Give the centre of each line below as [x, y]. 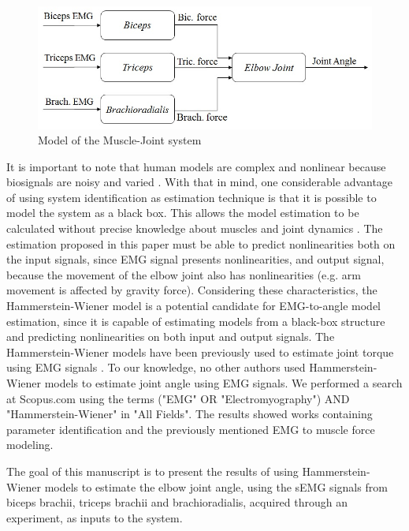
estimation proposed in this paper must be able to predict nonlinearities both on [201, 243]
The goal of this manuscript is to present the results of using [152, 471]
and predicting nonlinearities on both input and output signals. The [171, 337]
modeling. [30, 445]
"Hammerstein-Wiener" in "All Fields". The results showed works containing [190, 414]
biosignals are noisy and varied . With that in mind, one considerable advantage [200, 182]
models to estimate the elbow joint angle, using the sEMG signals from [216, 486]
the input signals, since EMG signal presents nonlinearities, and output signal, [195, 259]
